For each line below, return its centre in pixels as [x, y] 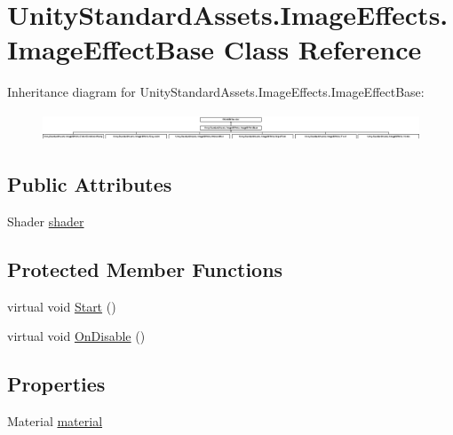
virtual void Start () [62, 306]
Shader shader [46, 221]
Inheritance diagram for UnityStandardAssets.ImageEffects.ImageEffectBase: [216, 92]
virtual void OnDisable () [76, 336]
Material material [55, 421]
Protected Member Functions [145, 269]
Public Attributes [90, 184]
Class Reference [322, 49]
